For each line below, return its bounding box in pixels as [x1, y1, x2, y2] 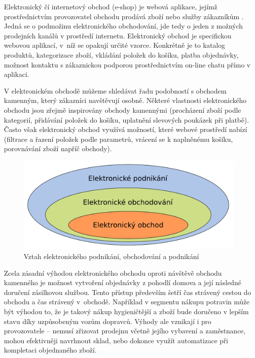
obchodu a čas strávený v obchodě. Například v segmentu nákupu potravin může [4, 296, 250, 307]
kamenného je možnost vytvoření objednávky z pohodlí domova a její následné [4, 277, 241, 288]
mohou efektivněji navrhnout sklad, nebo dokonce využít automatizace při [4, 335, 228, 345]
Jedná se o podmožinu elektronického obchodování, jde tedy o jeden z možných [4, 21, 243, 31]
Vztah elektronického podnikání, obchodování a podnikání [24, 251, 199, 261]
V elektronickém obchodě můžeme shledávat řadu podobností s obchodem [4, 85, 227, 96]
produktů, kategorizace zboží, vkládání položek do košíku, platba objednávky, [4, 49, 239, 60]
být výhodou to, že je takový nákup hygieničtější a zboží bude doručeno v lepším [4, 306, 249, 316]
